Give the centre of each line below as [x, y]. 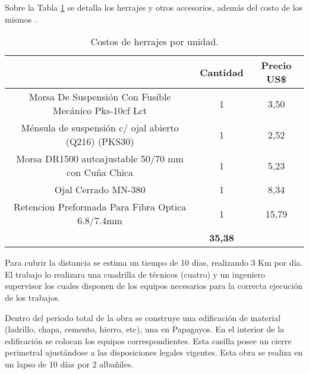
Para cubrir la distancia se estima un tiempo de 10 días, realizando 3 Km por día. [154, 263]
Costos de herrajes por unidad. [154, 42]
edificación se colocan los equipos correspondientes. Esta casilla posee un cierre [148, 340]
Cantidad [222, 72]
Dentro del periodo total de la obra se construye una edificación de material [143, 317]
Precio [276, 65]
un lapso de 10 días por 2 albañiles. [69, 364]
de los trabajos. [33, 297]
